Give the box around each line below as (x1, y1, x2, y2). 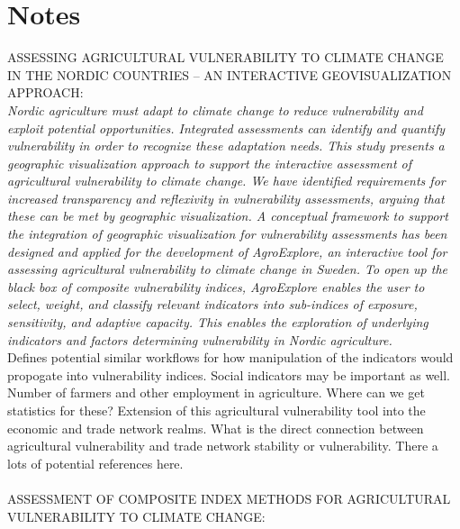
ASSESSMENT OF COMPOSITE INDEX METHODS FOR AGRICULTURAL (7, 488, 451, 507)
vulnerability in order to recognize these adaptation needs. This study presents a (7, 136, 445, 155)
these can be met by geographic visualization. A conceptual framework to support (7, 206, 448, 225)
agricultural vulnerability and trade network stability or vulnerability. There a (7, 436, 438, 455)
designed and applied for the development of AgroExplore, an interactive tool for (7, 242, 447, 260)
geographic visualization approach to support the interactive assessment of (7, 153, 412, 172)
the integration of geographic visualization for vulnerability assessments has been (7, 224, 447, 243)
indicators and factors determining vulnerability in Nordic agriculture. (7, 330, 392, 349)
